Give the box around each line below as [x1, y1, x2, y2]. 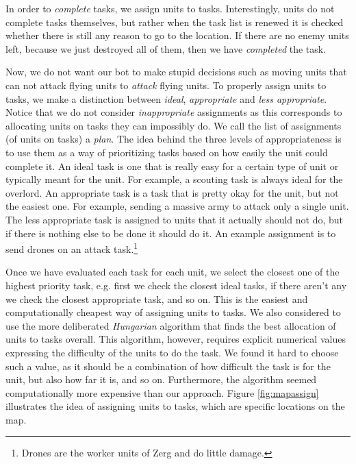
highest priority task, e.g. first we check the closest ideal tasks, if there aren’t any [5, 278, 347, 292]
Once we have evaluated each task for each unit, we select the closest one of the [5, 265, 340, 279]
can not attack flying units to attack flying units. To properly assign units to [5, 77, 327, 92]
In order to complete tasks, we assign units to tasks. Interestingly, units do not [5, 1, 335, 15]
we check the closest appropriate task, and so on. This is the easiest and [5, 291, 308, 306]
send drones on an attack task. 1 [5, 240, 138, 256]
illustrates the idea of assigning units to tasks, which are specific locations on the [5, 399, 345, 413]
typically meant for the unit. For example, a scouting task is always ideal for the [5, 172, 343, 186]
